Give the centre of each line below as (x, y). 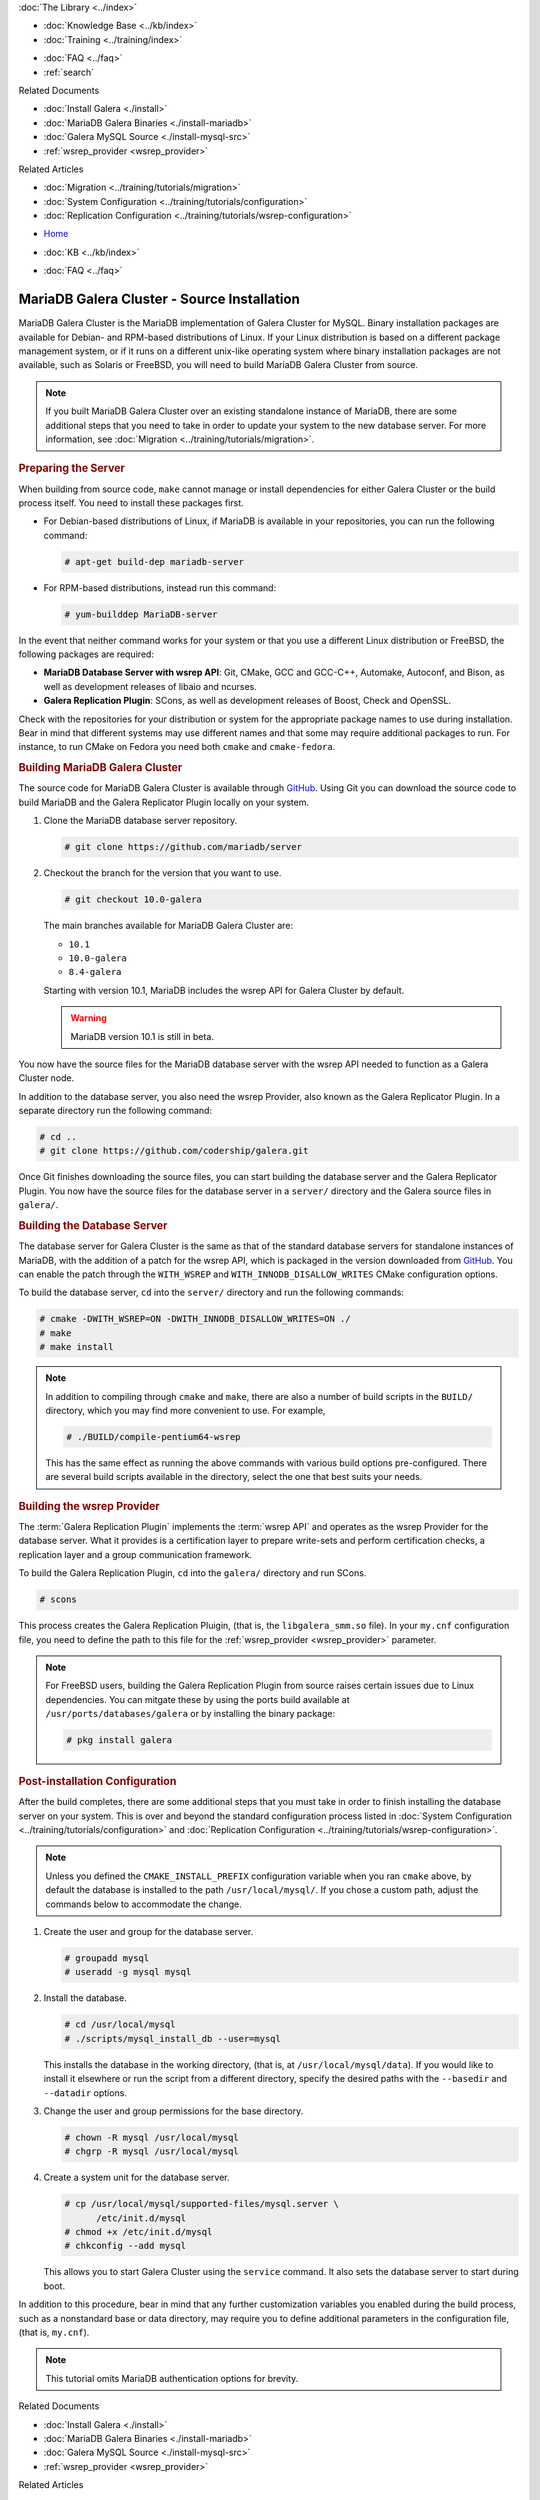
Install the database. (85, 1998)
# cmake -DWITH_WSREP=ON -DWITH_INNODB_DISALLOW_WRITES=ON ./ (195, 1319)
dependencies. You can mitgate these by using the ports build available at (197, 1699)
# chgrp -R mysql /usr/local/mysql (151, 2151)
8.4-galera (95, 972)
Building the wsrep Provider (89, 1506)
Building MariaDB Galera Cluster (100, 768)
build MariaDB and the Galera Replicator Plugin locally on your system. (164, 802)
